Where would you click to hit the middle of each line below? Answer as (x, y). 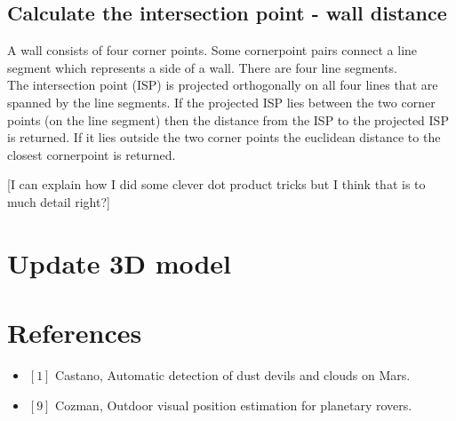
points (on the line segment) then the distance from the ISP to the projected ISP (228, 119)
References (75, 333)
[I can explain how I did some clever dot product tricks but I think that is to (216, 184)
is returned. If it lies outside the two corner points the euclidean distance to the (224, 137)
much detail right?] (59, 201)
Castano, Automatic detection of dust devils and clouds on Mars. (233, 375)
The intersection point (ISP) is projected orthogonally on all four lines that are (223, 85)
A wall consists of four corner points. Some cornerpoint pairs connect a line (212, 50)
